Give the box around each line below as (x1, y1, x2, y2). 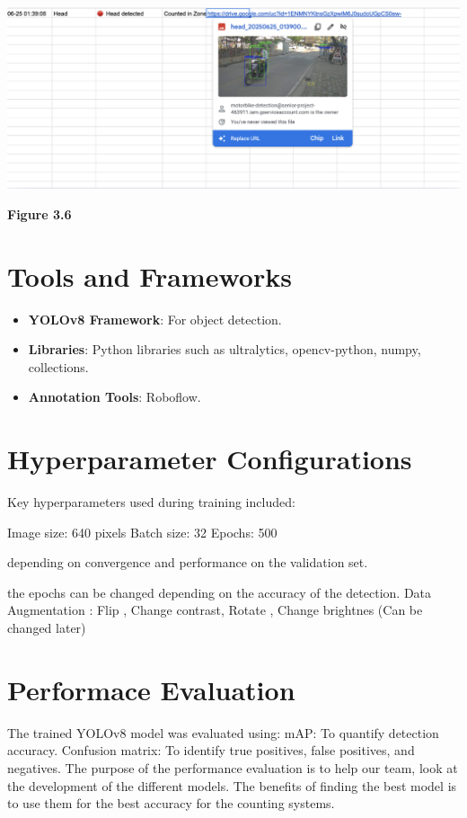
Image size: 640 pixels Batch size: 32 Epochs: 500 (7, 522, 278, 541)
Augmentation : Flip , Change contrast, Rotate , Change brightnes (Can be (7, 600, 423, 619)
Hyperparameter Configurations (7, 440, 412, 477)
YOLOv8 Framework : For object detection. (28, 309, 282, 328)
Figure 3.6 (7, 204, 72, 223)
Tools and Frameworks (7, 257, 292, 294)
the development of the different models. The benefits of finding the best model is (7, 776, 457, 795)
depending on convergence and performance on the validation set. (7, 553, 368, 572)
